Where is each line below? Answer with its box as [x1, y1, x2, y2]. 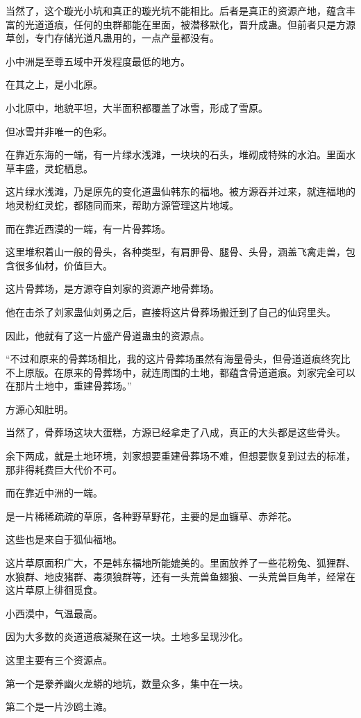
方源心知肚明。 [6, 401, 74, 416]
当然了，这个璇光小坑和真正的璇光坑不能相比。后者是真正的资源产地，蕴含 [6, 3, 346, 17]
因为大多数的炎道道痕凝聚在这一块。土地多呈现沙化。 [6, 629, 249, 644]
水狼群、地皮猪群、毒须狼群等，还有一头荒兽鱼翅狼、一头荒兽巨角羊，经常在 [6, 569, 355, 583]
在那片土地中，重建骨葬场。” [6, 378, 132, 393]
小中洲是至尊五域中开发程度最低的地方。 [6, 53, 190, 68]
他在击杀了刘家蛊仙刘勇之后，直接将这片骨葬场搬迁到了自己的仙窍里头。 [6, 304, 336, 319]
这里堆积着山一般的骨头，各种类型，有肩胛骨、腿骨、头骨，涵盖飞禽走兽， [6, 244, 346, 259]
